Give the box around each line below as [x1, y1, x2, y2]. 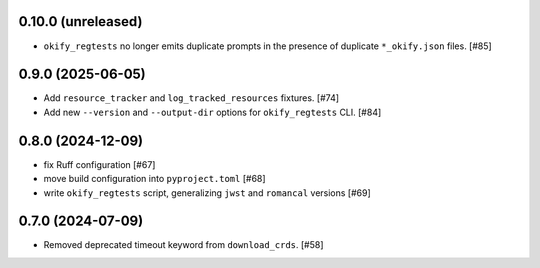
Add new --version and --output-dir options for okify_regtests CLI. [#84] [43, 106, 382, 118]
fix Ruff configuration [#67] [43, 158, 156, 170]
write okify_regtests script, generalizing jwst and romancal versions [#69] [43, 186, 372, 199]
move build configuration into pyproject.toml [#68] [43, 173, 266, 185]
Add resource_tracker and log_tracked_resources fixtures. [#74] [43, 92, 340, 104]
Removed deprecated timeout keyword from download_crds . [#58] [43, 239, 324, 251]
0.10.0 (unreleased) [18, 13, 143, 30]
